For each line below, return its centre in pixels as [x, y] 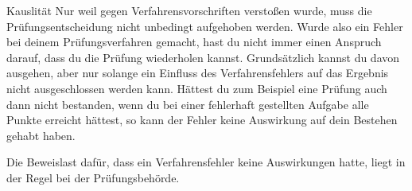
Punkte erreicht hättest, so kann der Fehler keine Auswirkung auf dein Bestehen [202, 120]
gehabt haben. [41, 135]
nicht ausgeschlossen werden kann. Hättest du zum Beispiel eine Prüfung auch [197, 88]
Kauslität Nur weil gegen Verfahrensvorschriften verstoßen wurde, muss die [189, 10]
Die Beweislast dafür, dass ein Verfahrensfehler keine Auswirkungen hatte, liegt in [206, 162]
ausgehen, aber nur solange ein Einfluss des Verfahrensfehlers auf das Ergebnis [198, 73]
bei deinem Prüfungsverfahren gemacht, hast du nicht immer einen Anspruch [194, 42]
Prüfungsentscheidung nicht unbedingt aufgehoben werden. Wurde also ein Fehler [205, 26]
